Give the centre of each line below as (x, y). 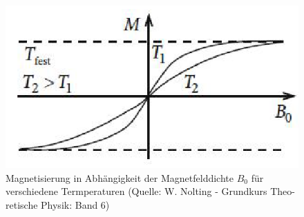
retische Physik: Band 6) (58, 204)
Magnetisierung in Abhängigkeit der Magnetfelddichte (120, 177)
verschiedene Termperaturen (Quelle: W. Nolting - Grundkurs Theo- (150, 191)
